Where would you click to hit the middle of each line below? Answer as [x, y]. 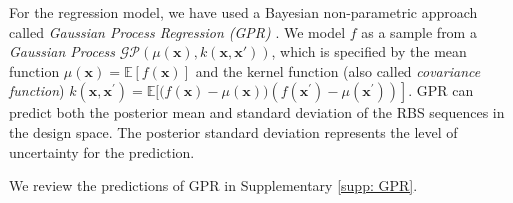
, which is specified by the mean [369, 51]
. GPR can [441, 90]
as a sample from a [419, 31]
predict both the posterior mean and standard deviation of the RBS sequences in [257, 112]
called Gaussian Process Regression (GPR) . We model [177, 31]
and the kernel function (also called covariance [338, 70]
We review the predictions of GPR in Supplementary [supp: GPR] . [213, 185]
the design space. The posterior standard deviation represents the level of [233, 131]
